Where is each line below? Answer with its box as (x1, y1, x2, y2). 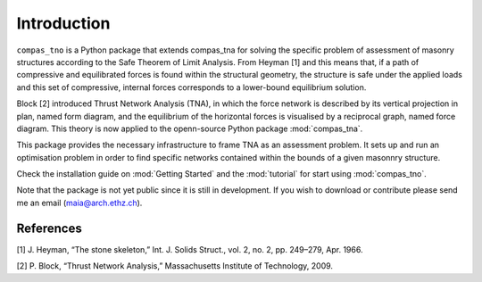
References (16, 220, 82, 236)
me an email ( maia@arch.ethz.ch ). (16, 197, 143, 208)
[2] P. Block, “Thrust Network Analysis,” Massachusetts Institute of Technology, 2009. (16, 261, 334, 271)
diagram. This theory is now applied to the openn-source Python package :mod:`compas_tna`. (16, 123, 363, 134)
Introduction (16, 13, 111, 33)
